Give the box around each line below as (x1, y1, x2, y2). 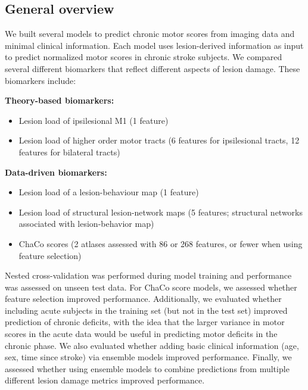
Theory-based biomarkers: (5, 94, 114, 107)
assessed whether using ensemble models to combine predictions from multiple (5, 362, 290, 375)
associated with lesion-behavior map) (18, 217, 154, 230)
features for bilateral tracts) (18, 145, 120, 158)
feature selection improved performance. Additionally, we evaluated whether (5, 292, 282, 305)
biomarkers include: (5, 74, 76, 86)
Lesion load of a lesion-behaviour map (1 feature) (18, 186, 199, 198)
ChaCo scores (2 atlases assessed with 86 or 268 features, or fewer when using (18, 237, 303, 249)
